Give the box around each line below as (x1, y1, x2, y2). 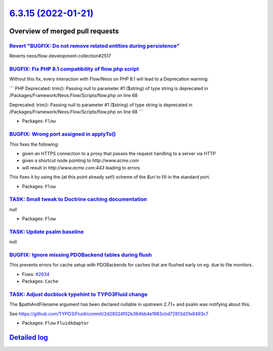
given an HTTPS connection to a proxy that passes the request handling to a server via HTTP (22, 150, 216, 156)
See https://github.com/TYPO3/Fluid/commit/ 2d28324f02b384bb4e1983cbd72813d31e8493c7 (9, 311, 209, 317)
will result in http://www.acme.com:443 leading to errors (22, 164, 140, 170)
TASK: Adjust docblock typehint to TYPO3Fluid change (9, 291, 148, 298)
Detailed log (9, 333, 48, 341)
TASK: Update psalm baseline (9, 228, 84, 235)
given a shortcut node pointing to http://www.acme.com (22, 157, 139, 164)
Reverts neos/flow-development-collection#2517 (9, 53, 111, 59)
